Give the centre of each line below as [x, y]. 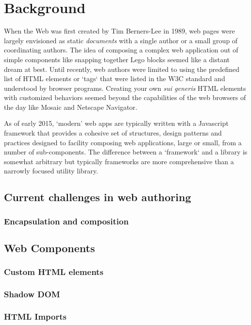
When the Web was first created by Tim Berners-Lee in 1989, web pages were [119, 31]
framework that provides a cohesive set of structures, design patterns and [113, 133]
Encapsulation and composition [66, 221]
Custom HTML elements [54, 272]
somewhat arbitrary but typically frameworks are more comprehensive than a [119, 161]
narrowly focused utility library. [51, 171]
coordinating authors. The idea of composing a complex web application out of [121, 50]
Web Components [50, 248]
